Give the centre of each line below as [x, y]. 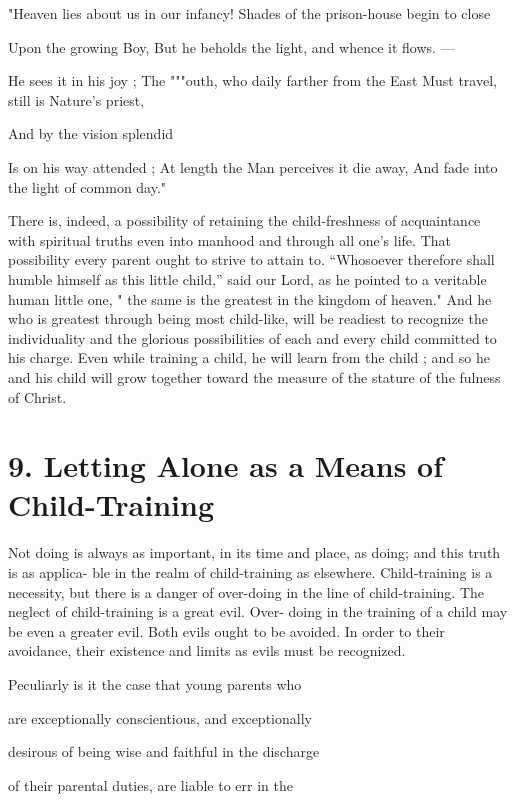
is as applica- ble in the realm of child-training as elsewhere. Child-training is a [250, 572]
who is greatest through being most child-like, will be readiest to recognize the [248, 318]
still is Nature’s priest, [76, 99]
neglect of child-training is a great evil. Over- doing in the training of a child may [258, 611]
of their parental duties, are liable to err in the [150, 784]
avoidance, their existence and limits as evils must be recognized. [207, 650]
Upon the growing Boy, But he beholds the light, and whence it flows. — [231, 46]
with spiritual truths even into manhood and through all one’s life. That [229, 239]
